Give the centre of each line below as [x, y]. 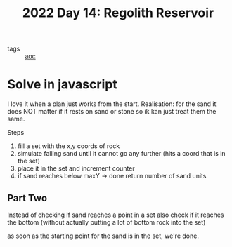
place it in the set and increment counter [76, 168]
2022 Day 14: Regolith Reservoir [118, 13]
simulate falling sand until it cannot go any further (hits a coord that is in [122, 154]
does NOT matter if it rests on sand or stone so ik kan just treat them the [112, 112]
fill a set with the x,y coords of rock [69, 146]
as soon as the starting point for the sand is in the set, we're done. [103, 236]
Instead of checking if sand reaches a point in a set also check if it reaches [116, 215]
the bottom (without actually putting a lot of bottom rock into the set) [107, 222]
